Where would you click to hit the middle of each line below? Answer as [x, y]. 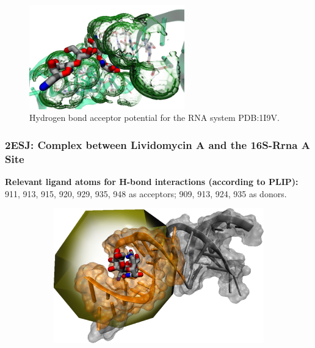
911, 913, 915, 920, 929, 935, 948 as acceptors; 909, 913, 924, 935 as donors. [146, 193]
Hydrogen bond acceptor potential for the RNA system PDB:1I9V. [154, 118]
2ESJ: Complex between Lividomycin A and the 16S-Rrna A [157, 144]
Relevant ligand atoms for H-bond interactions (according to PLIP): [152, 182]
